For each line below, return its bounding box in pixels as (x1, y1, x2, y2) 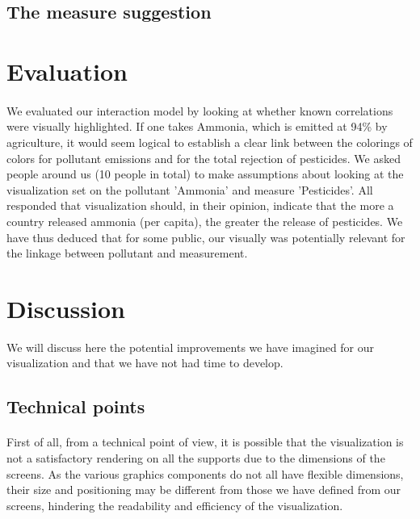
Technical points (6, 394, 145, 419)
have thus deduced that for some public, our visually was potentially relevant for (6, 228, 405, 245)
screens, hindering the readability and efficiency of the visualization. (6, 496, 343, 513)
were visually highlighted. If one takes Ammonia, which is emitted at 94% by (6, 118, 388, 135)
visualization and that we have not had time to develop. (6, 354, 283, 371)
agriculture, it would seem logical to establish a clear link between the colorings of (6, 133, 413, 150)
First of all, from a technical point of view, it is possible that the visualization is (6, 433, 404, 450)
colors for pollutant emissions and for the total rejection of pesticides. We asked (6, 149, 401, 166)
